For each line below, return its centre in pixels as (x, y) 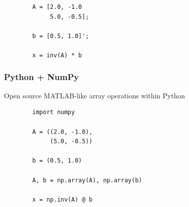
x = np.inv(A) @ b (62, 199)
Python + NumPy (42, 77)
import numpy (54, 112)
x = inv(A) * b (57, 55)
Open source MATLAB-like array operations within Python (94, 95)
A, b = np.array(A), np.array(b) (87, 180)
